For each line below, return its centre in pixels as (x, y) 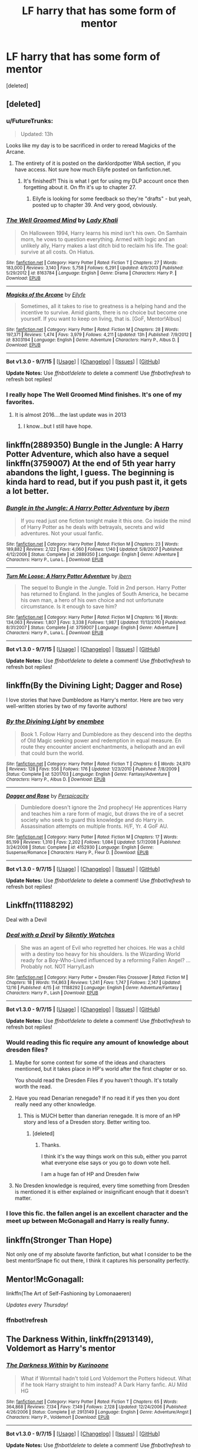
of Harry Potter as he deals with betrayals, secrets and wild (93, 527)
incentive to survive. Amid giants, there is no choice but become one (104, 312)
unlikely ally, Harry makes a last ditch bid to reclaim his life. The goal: (104, 245)
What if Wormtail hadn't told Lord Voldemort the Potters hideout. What (106, 1378)
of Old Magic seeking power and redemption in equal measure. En (101, 740)
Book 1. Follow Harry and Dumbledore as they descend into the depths (106, 735)
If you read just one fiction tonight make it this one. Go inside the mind (106, 521)
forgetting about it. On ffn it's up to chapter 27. (80, 187)
